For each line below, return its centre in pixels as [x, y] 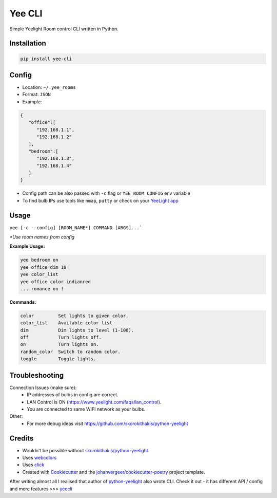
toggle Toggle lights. [58, 359]
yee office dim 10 [43, 267]
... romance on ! [42, 289]
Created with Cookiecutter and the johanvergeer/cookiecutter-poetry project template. [114, 472]
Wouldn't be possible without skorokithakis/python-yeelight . [86, 450]
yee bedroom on [39, 260]
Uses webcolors [39, 458]
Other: [16, 416]
